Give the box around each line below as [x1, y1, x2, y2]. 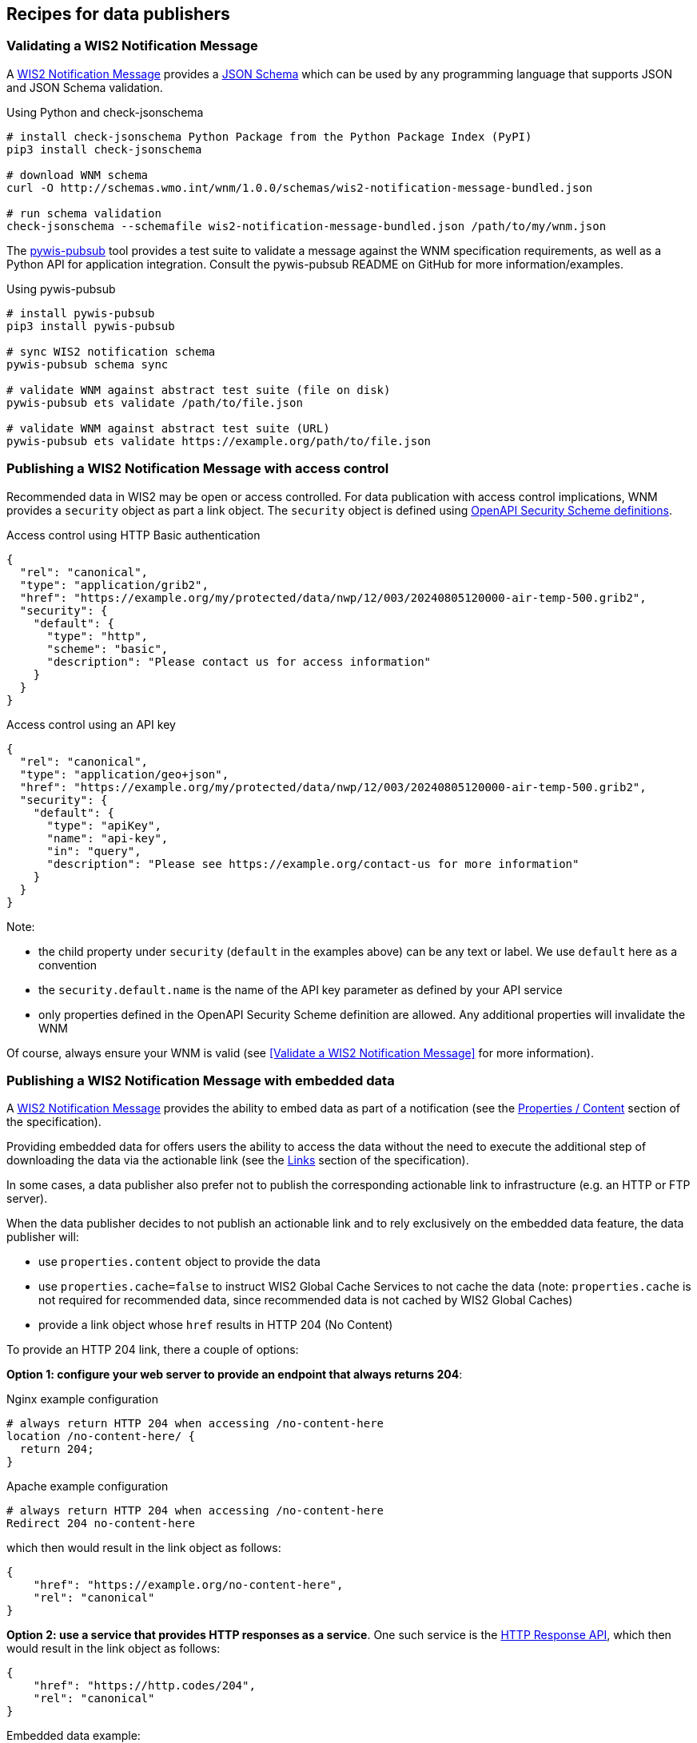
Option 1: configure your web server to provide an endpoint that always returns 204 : [6, 1367, 463, 1382]
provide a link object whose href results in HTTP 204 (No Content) [38, 1318, 393, 1332]
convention [38, 957, 98, 972]
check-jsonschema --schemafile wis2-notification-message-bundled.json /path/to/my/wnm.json [6, 219, 607, 233]
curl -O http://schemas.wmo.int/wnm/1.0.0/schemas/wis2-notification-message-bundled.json [6, 181, 593, 194]
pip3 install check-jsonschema [6, 142, 202, 156]
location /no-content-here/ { [6, 1430, 196, 1443]
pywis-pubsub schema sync [6, 357, 169, 371]
